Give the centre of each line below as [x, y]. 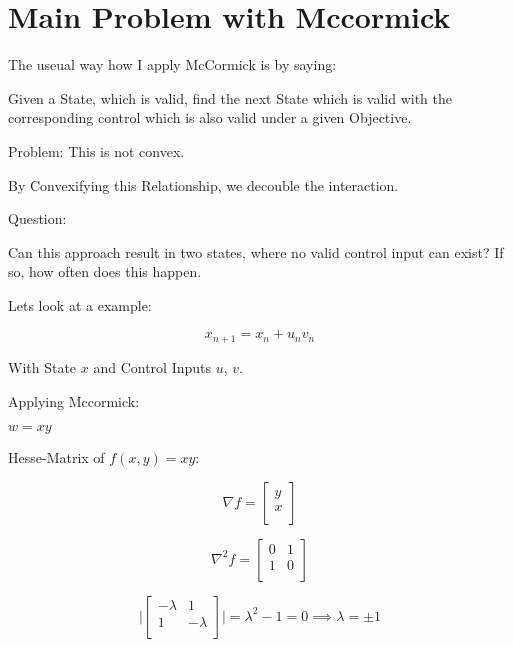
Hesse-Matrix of [56, 457]
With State [42, 366]
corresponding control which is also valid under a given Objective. [210, 117]
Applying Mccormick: [74, 400]
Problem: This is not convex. [96, 150]
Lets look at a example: [80, 304]
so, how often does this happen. [105, 271]
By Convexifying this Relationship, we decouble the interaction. [203, 184]
